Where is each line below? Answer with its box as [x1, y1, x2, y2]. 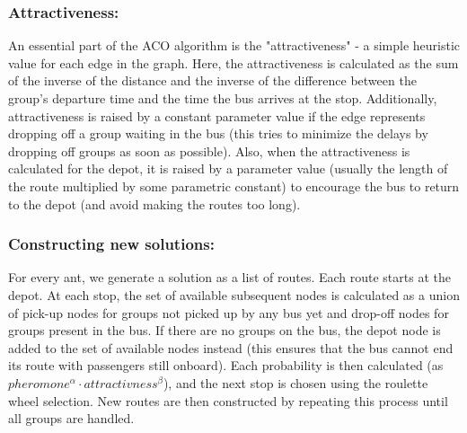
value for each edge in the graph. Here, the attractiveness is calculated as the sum [8, 53, 459, 72]
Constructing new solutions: [8, 233, 215, 255]
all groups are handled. [8, 409, 135, 428]
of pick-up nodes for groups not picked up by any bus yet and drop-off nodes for [8, 303, 449, 322]
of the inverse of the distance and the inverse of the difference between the [8, 71, 417, 90]
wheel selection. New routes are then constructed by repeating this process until [8, 391, 448, 410]
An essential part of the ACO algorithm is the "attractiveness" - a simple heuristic [8, 36, 461, 55]
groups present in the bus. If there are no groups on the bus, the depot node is [8, 321, 441, 340]
